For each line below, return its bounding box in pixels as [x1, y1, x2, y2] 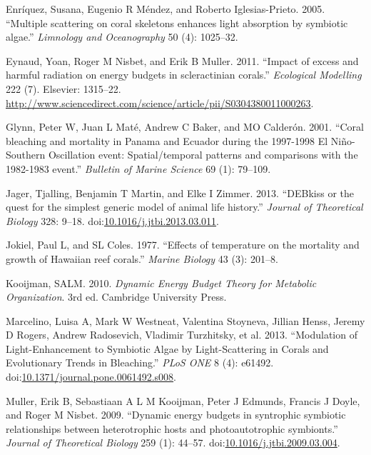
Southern [6, 147, 46, 162]
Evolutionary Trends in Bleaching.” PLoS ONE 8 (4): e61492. [6, 355, 274, 370]
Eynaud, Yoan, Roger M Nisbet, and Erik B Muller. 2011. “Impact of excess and [6, 53, 359, 68]
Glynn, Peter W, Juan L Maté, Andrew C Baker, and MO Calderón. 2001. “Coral [6, 119, 364, 134]
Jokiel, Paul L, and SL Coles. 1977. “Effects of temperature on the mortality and [6, 237, 360, 252]
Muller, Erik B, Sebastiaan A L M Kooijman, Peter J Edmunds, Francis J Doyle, [6, 393, 360, 408]
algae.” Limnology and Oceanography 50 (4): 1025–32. [6, 29, 238, 44]
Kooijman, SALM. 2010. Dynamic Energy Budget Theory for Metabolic [6, 275, 317, 290]
